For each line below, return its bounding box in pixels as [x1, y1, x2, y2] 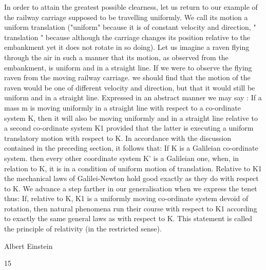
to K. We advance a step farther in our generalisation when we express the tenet [4, 183, 257, 193]
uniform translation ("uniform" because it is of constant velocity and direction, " [4, 22, 256, 32]
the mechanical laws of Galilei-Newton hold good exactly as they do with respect [4, 173, 259, 184]
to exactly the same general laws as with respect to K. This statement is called [4, 213, 253, 224]
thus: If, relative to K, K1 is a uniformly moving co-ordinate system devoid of [4, 193, 249, 204]
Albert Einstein [4, 240, 53, 251]
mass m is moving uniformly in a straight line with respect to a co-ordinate [4, 102, 241, 113]
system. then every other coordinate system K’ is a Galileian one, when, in [4, 152, 239, 163]
